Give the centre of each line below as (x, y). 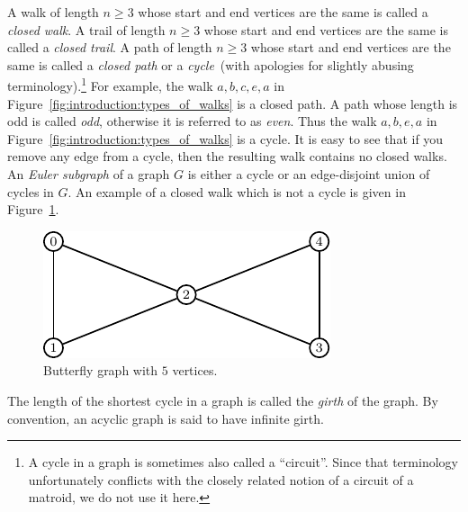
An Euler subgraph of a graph (89, 174)
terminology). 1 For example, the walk (110, 85)
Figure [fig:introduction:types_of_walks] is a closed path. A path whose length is (233, 103)
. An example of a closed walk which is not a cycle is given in (237, 191)
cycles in (31, 191)
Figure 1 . (33, 209)
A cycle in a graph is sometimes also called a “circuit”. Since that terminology (243, 462)
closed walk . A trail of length (86, 29)
